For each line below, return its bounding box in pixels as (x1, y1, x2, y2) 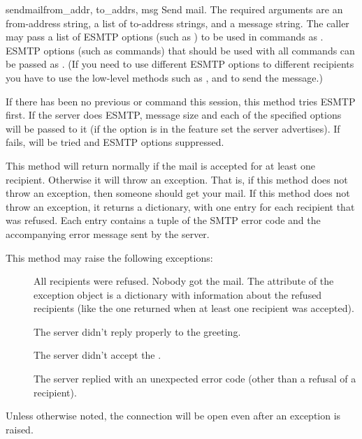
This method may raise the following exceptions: (6, 250, 213, 265)
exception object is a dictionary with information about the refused (34, 287, 322, 302)
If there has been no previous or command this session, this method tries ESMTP (6, 94, 356, 108)
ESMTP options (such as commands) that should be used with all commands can (6, 43, 355, 57)
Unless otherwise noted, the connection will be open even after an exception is (6, 408, 341, 423)
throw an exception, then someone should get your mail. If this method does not (6, 186, 350, 200)
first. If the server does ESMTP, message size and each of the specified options (6, 107, 342, 122)
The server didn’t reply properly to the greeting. (34, 324, 241, 338)
